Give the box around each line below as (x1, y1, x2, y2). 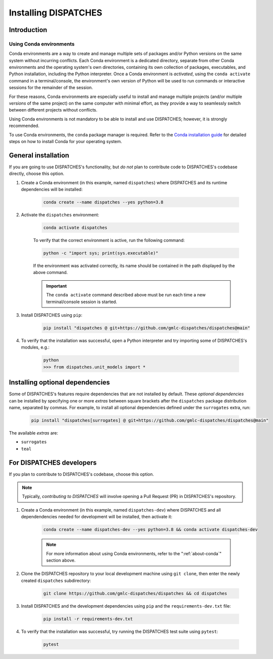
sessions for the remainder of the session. (9, 85, 93, 91)
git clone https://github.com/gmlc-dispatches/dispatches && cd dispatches (43, 591, 227, 596)
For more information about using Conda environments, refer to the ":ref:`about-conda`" (46, 550, 222, 556)
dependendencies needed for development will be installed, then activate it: (21, 514, 173, 520)
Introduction (9, 26, 47, 34)
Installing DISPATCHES (9, 7, 103, 18)
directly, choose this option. (9, 171, 65, 177)
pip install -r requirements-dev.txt (43, 616, 133, 622)
